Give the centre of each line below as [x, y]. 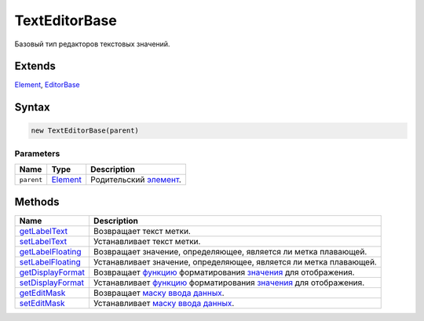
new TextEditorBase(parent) [85, 131]
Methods [37, 201]
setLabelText [43, 241]
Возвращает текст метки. [142, 231]
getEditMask [42, 293]
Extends [35, 66]
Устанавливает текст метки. [147, 241]
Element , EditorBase [47, 85]
